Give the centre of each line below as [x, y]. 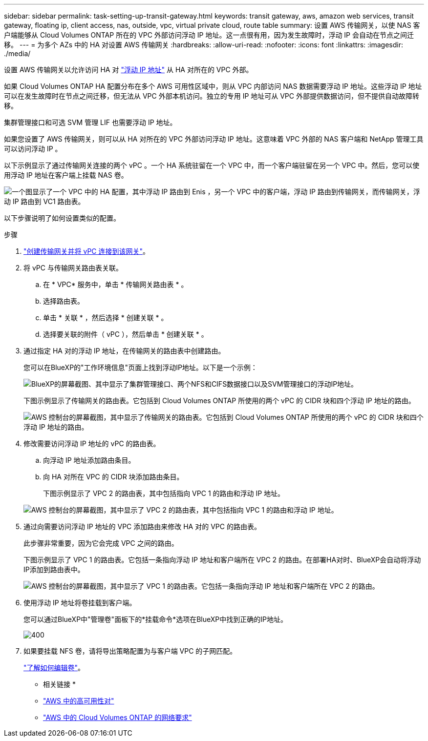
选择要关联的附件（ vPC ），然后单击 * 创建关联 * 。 [126, 334]
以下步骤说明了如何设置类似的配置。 [62, 218]
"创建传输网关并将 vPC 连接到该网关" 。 [87, 251]
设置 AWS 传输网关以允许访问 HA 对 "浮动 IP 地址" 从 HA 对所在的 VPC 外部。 [128, 70]
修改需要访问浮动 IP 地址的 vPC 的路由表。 [92, 443]
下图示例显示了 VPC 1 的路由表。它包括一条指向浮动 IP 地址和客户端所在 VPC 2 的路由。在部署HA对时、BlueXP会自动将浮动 [222, 560]
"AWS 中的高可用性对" [79, 701]
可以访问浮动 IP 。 [33, 149]
